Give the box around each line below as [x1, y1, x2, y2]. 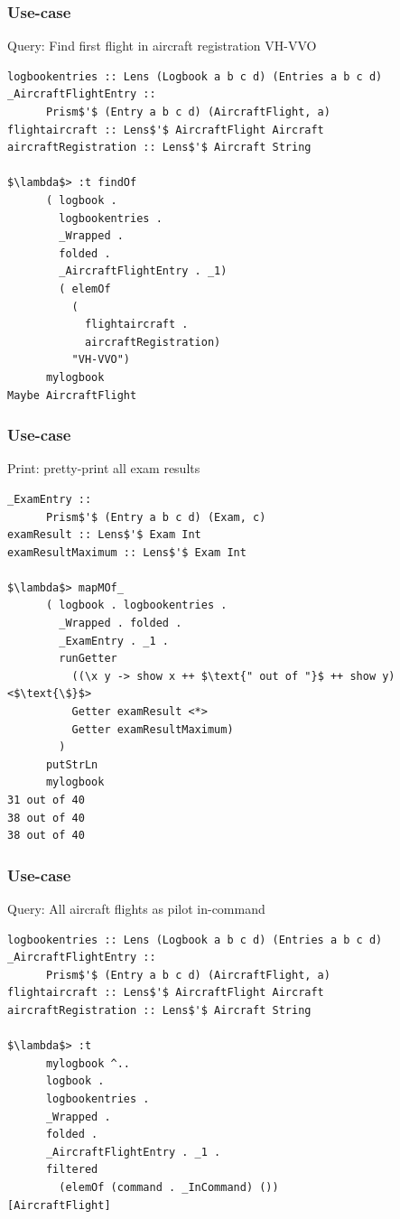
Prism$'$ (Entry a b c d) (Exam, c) [45, 510, 266, 524]
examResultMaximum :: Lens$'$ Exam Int [7, 545, 247, 559]
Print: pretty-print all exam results [7, 459, 200, 478]
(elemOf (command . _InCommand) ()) [59, 1180, 279, 1194]
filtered [45, 1163, 98, 1177]
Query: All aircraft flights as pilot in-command [7, 899, 265, 917]
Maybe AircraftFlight [7, 388, 137, 402]
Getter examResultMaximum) [71, 722, 234, 736]
